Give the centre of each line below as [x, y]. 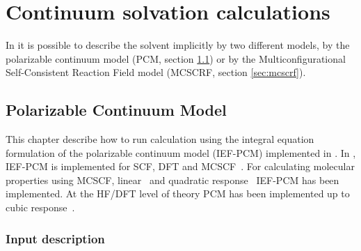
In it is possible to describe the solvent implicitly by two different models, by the [178, 45]
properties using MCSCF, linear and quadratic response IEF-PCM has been [173, 180]
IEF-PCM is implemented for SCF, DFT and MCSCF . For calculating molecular [180, 166]
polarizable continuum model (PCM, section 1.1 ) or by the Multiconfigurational [176, 58]
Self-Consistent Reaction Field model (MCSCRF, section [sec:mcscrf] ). [156, 72]
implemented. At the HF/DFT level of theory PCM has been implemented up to [178, 193]
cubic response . [40, 207]
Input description [55, 238]
